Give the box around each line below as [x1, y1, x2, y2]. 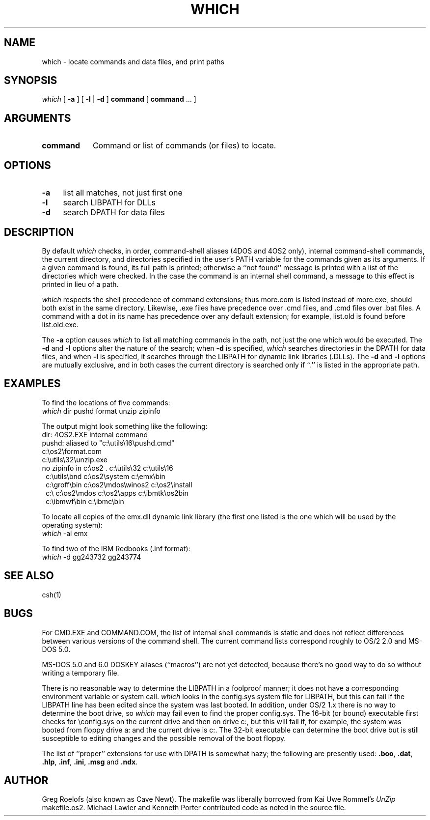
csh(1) [42, 590, 61, 599]
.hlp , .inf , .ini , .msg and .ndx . [42, 757, 138, 766]
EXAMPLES [4, 377, 61, 390]
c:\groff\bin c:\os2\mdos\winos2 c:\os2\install [46, 480, 192, 489]
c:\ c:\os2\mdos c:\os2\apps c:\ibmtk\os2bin [46, 488, 188, 497]
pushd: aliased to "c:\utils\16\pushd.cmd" [42, 438, 175, 447]
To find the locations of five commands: [42, 398, 170, 407]
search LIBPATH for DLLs [63, 198, 156, 208]
